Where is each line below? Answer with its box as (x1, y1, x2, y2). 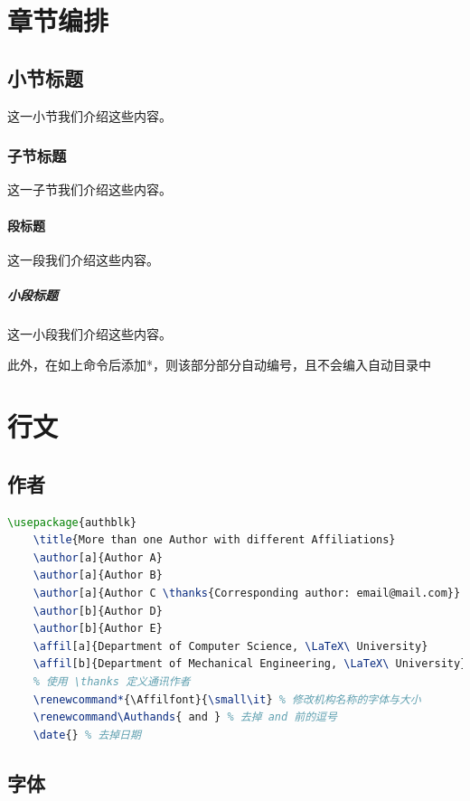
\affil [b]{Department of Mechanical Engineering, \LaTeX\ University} (33, 657, 467, 671)
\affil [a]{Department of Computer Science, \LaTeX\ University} (33, 639, 428, 653)
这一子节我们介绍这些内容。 (7, 180, 172, 199)
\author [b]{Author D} (33, 604, 163, 617)
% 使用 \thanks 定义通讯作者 (33, 675, 191, 689)
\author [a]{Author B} (33, 569, 163, 582)
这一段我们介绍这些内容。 (7, 250, 159, 269)
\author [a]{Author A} (33, 551, 163, 564)
